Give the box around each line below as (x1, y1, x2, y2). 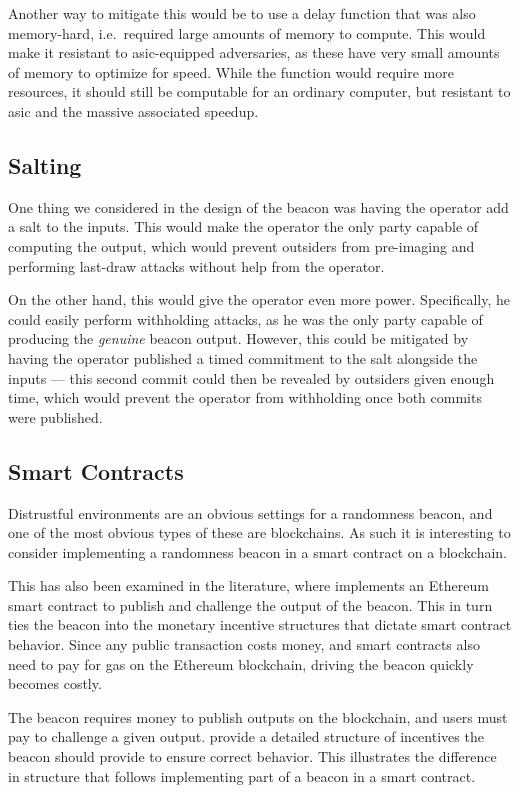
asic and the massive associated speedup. (8, 100, 259, 121)
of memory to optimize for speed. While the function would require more (8, 61, 454, 82)
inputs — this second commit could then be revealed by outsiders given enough (8, 367, 495, 388)
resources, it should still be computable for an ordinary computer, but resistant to (8, 81, 511, 102)
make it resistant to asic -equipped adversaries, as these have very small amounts (8, 42, 500, 63)
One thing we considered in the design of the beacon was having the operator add (8, 196, 509, 217)
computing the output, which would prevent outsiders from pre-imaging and (8, 235, 475, 256)
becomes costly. (8, 673, 102, 694)
